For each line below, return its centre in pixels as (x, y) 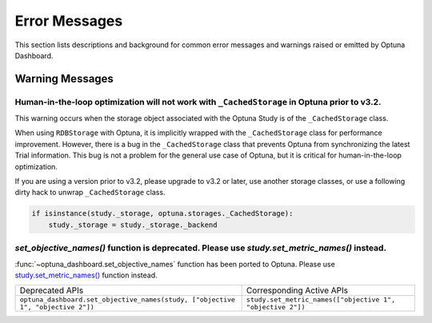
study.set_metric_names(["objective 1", (321, 300)
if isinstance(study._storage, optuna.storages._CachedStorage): (162, 213)
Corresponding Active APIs (297, 290)
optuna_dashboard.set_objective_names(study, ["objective (128, 300)
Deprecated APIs (52, 290)
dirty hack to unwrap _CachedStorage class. (90, 193)
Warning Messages (64, 79)
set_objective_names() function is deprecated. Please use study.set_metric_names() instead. (201, 248)
